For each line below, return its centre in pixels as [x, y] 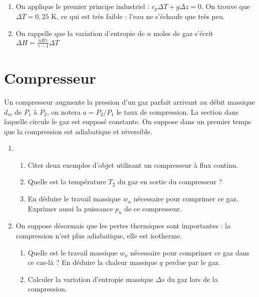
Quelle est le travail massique [73, 252]
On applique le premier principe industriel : [83, 6]
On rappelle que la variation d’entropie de [80, 33]
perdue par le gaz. [193, 262]
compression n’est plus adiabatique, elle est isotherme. [99, 236]
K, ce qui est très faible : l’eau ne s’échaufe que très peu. [138, 16]
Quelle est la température [67, 182]
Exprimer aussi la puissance [70, 208]
